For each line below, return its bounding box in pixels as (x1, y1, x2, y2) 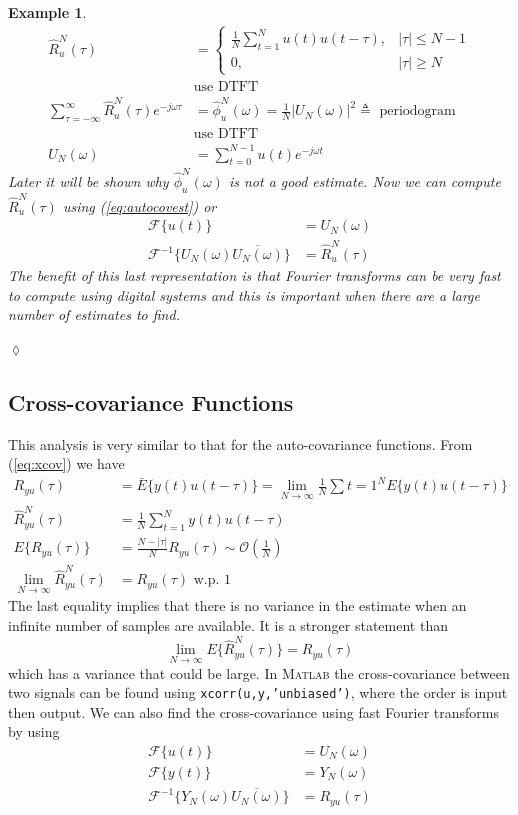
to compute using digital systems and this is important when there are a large (8, 284, 480, 305)
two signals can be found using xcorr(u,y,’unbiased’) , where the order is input (8, 682, 508, 703)
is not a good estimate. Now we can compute (228, 171, 501, 192)
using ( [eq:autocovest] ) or (62, 195, 217, 216)
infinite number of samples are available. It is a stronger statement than (8, 615, 448, 636)
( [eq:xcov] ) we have (8, 453, 125, 474)
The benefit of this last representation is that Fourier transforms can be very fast (8, 265, 501, 286)
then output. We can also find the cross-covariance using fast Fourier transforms (8, 701, 499, 722)
